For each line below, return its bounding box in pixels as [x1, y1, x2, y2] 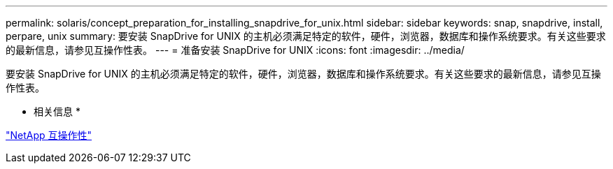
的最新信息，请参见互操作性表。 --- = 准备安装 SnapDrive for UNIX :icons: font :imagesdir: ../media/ [6, 44, 465, 56]
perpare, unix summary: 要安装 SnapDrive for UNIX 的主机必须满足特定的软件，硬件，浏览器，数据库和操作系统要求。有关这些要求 [6, 30, 606, 42]
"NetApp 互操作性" [6, 129, 92, 141]
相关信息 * [34, 105, 80, 117]
